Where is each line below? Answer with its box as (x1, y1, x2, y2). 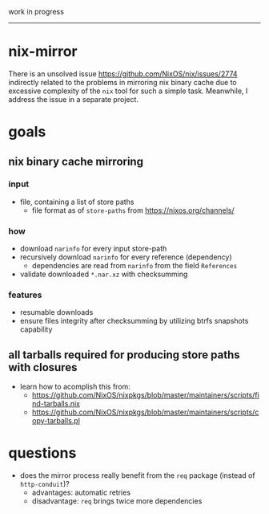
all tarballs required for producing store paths (8, 348, 240, 361)
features (8, 289, 42, 300)
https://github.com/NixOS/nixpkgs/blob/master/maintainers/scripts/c (31, 407, 259, 417)
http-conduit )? (19, 479, 70, 489)
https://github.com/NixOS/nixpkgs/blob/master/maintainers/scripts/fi (31, 390, 260, 400)
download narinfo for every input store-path (19, 244, 167, 254)
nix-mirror (8, 43, 78, 61)
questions (8, 444, 77, 463)
